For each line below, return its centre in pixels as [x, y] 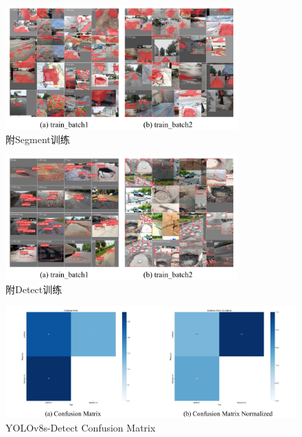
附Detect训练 [34, 289]
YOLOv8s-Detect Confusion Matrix [81, 427]
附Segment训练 [38, 139]
